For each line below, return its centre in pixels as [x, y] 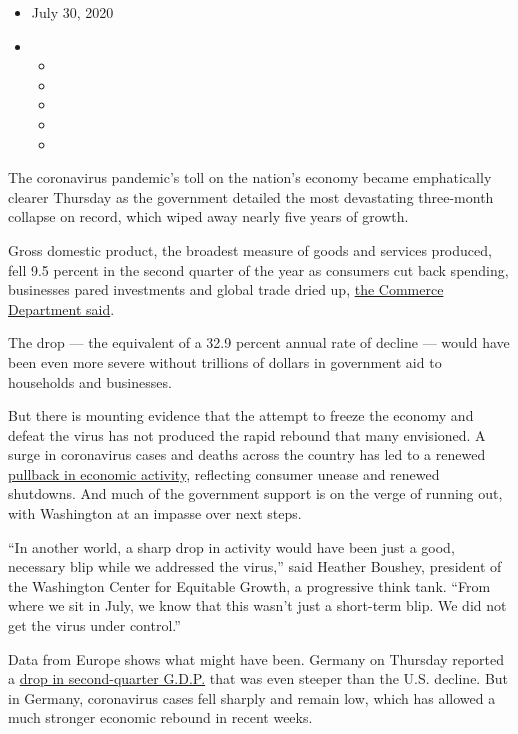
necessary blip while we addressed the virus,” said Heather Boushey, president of [255, 566]
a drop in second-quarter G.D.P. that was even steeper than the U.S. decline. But [258, 678]
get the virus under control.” [94, 625]
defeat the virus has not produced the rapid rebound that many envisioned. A [247, 434]
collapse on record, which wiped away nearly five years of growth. [208, 216]
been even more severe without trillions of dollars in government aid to [225, 361]
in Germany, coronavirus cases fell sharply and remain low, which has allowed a [252, 697]
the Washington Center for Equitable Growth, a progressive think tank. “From [249, 585]
